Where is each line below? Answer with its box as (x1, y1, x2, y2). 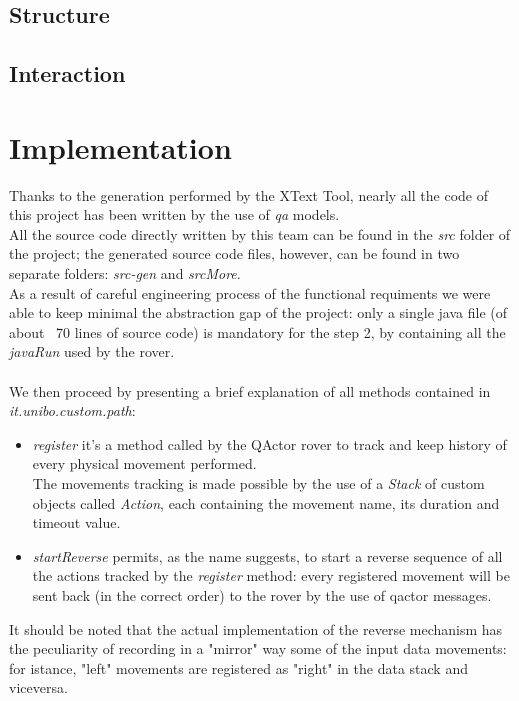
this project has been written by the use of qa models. (9, 204, 340, 225)
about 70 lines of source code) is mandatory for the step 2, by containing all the (9, 321, 506, 342)
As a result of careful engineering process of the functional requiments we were (9, 282, 491, 303)
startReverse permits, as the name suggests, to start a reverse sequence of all (32, 545, 503, 566)
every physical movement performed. (32, 453, 257, 474)
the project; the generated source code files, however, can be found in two (9, 243, 460, 264)
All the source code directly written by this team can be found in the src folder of (9, 223, 511, 244)
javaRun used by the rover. (9, 341, 175, 362)
